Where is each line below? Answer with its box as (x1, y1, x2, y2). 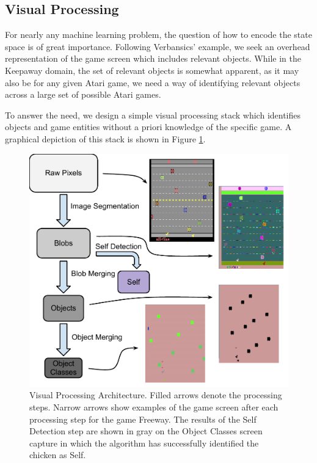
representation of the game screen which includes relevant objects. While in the (5, 52, 301, 65)
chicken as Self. (29, 448, 86, 461)
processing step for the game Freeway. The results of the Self (29, 412, 257, 425)
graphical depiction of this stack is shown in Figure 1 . (5, 132, 206, 145)
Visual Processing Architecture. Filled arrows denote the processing (29, 388, 282, 401)
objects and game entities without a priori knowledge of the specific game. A (5, 120, 292, 133)
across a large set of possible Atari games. (5, 88, 161, 101)
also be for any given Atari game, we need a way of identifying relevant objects (5, 76, 301, 89)
